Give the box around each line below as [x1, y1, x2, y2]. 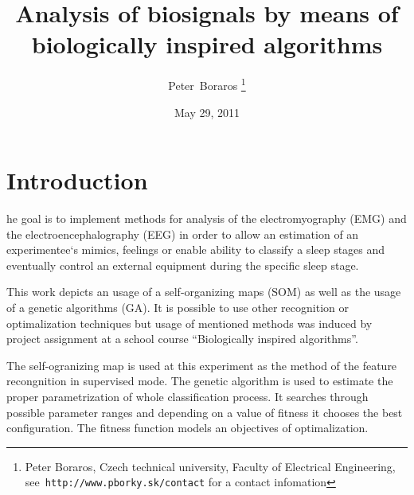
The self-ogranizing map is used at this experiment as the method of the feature [6, 357, 397, 373]
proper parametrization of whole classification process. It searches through [6, 388, 369, 405]
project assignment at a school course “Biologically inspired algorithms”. [6, 330, 358, 347]
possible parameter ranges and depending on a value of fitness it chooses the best [6, 403, 403, 420]
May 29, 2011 [174, 103, 240, 120]
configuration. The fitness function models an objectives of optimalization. [6, 419, 369, 436]
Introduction [6, 164, 148, 197]
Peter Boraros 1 [168, 75, 246, 93]
